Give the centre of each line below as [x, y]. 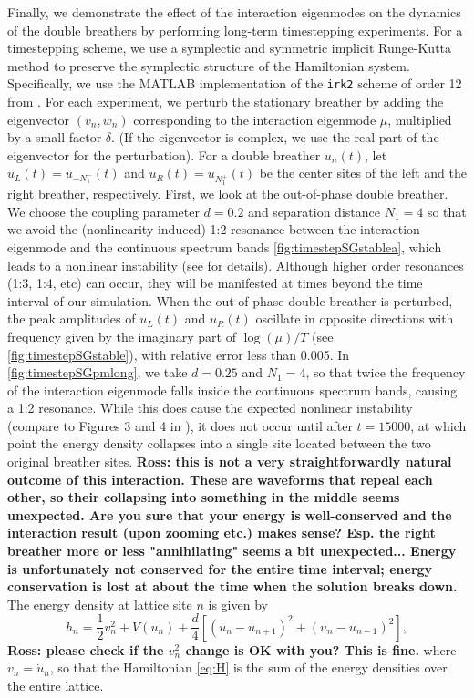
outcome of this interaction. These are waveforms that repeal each [220, 479]
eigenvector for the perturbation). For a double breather [164, 154]
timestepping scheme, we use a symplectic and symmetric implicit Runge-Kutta [230, 48]
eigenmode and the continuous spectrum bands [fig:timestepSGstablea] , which [225, 246]
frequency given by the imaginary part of [122, 336]
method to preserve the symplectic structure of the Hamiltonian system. [209, 65]
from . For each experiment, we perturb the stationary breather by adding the [226, 102]
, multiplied [420, 119]
